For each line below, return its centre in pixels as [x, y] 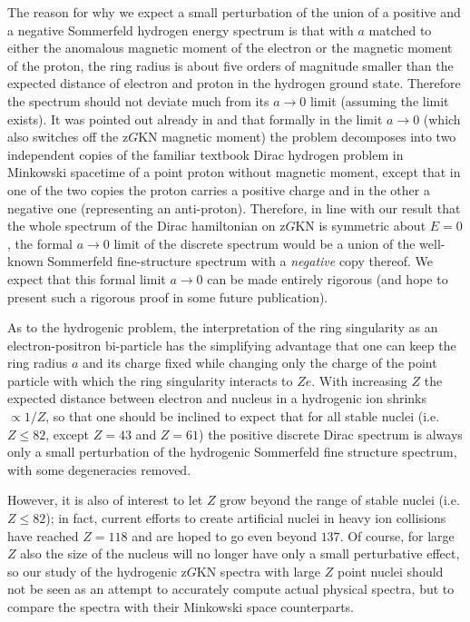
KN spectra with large [259, 571]
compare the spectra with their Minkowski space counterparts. [181, 607]
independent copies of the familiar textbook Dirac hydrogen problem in [206, 154]
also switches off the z [68, 137]
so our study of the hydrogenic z [97, 571]
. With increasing [359, 380]
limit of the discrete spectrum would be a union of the [264, 243]
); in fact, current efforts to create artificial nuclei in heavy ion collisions [246, 518]
